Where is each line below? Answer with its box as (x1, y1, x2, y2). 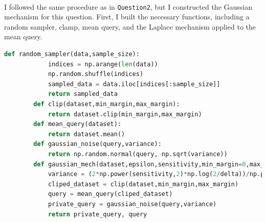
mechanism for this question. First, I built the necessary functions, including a (4, 11, 250, 22)
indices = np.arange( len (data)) (48, 60, 158, 68)
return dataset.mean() (48, 130, 125, 138)
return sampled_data (48, 90, 118, 98)
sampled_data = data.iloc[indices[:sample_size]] (48, 80, 220, 88)
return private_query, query (48, 210, 147, 218)
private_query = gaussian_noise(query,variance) (48, 200, 217, 208)
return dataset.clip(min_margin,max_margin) (48, 110, 202, 118)
